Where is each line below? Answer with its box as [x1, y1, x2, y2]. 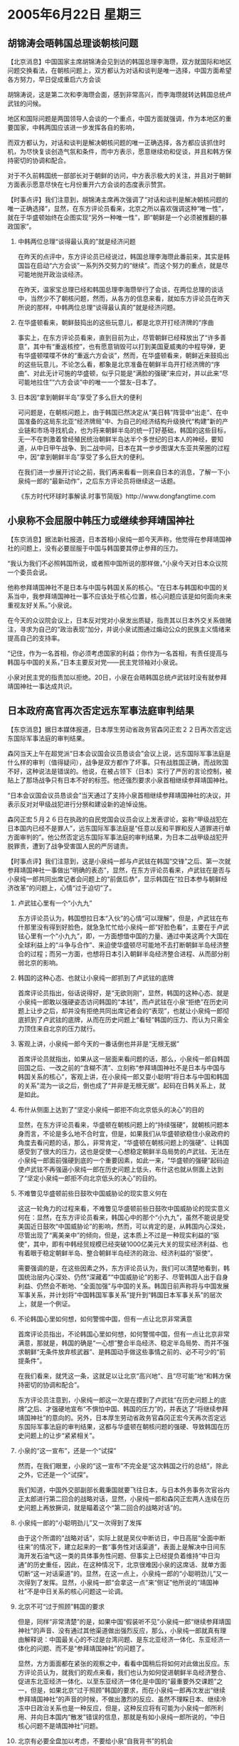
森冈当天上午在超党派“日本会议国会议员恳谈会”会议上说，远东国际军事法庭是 [7, 749, 231, 757]
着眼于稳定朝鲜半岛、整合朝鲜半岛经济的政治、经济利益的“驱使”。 [23, 1248, 217, 1257]
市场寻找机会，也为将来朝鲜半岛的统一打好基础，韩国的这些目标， [36, 426, 230, 435]
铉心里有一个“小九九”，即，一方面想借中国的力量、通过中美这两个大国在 [17, 931, 230, 940]
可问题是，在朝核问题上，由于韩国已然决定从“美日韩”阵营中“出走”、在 [17, 408, 223, 417]
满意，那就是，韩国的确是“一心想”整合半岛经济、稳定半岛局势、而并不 [17, 1339, 223, 1347]
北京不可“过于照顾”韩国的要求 [17, 1602, 105, 1611]
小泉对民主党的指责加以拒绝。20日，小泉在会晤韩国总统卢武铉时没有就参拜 [7, 672, 228, 681]
